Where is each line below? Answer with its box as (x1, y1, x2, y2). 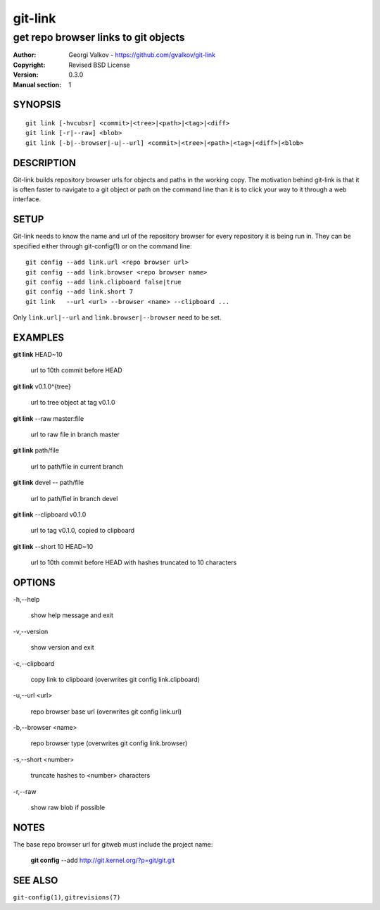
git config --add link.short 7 (25, 288, 134, 296)
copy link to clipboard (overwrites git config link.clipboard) (30, 675, 201, 683)
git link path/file (13, 446, 60, 455)
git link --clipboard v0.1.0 (13, 510, 87, 519)
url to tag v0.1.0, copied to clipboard (30, 526, 135, 535)
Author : (13, 51, 37, 59)
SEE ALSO (13, 875, 58, 887)
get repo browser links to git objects (13, 31, 186, 44)
